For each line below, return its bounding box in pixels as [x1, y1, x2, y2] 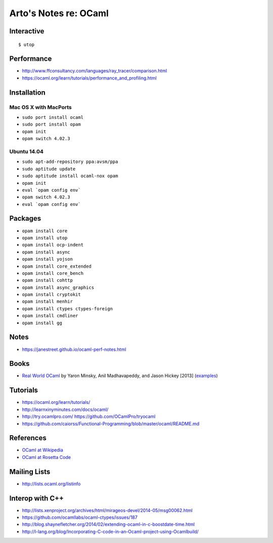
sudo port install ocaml [22, 114, 83, 120]
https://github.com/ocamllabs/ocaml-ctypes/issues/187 [22, 514, 138, 521]
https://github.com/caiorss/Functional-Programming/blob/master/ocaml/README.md [22, 421, 200, 427]
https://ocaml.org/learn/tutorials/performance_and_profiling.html [22, 75, 157, 81]
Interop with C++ [9, 494, 64, 503]
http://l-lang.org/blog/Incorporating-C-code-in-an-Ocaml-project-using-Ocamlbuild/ [22, 528, 199, 534]
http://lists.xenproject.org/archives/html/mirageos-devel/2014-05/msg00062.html [22, 507, 193, 513]
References [9, 434, 47, 442]
